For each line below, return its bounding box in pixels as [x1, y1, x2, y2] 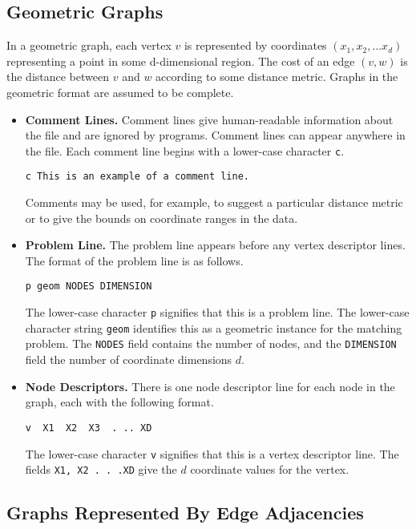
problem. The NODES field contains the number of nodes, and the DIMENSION [25, 335, 397, 352]
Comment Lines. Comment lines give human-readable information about [25, 111, 394, 127]
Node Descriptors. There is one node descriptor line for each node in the [25, 378, 395, 394]
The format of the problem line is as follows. [25, 252, 244, 269]
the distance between [6, 68, 110, 85]
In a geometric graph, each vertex [6, 37, 172, 54]
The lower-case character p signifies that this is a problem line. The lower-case [25, 304, 410, 321]
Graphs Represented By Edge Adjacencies [6, 500, 364, 525]
